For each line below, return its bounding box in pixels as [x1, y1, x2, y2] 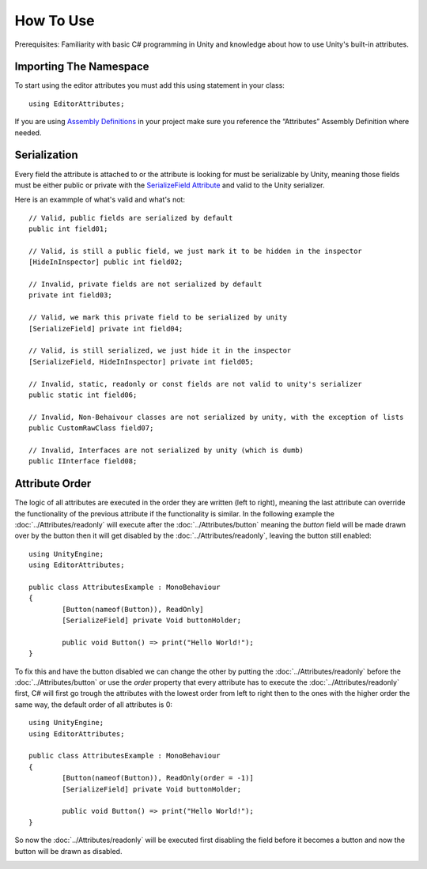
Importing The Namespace [14, 60, 149, 74]
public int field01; [28, 225, 108, 233]
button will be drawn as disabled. [14, 846, 123, 856]
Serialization [14, 149, 78, 162]
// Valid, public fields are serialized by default [28, 213, 233, 222]
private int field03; [28, 291, 112, 300]
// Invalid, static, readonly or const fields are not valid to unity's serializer [28, 380, 363, 388]
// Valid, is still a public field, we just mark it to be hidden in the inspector [28, 246, 363, 255]
